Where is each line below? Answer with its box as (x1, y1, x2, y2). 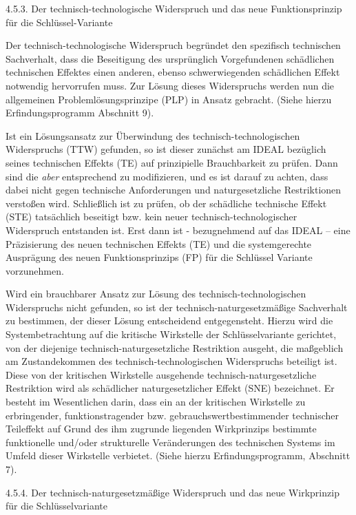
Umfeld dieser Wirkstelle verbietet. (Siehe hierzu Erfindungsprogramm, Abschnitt (6, 448, 350, 463)
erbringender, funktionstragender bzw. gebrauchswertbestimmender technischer (6, 408, 339, 422)
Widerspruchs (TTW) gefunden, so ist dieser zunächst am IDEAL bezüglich (6, 142, 326, 156)
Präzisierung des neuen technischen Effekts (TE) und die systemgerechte (6, 236, 312, 251)
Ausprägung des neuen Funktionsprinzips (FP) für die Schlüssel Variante (6, 250, 313, 264)
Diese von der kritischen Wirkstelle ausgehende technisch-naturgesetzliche (6, 367, 317, 381)
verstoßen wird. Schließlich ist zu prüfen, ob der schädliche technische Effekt (6, 196, 327, 210)
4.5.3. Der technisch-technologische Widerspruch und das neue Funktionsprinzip (6, 1, 342, 15)
